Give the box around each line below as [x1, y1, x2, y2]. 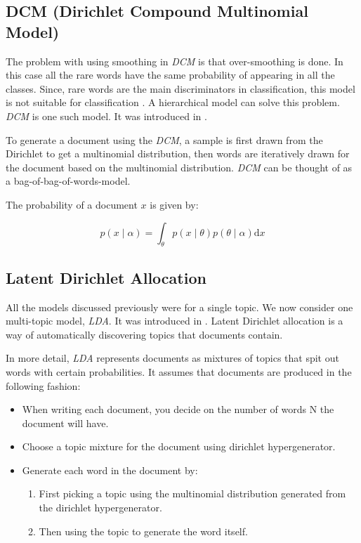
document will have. [22, 415, 109, 430]
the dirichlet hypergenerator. [39, 500, 162, 515]
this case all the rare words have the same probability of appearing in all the [6, 67, 335, 82]
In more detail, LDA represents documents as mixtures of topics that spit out [6, 351, 339, 365]
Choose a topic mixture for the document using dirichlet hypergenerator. [22, 439, 336, 454]
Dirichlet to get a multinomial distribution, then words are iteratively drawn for [6, 146, 350, 161]
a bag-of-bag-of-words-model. [6, 174, 131, 188]
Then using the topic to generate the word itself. [39, 523, 248, 538]
